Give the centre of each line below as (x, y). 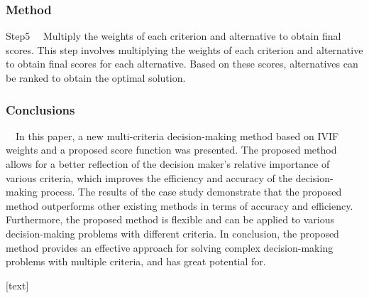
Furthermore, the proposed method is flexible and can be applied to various (170, 219)
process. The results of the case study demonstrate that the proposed (191, 192)
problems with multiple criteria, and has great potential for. (136, 261)
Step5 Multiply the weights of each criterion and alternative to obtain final (174, 36)
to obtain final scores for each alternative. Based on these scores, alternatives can (182, 64)
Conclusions (40, 109)
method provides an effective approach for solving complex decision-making (170, 247)
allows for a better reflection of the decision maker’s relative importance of (168, 164)
